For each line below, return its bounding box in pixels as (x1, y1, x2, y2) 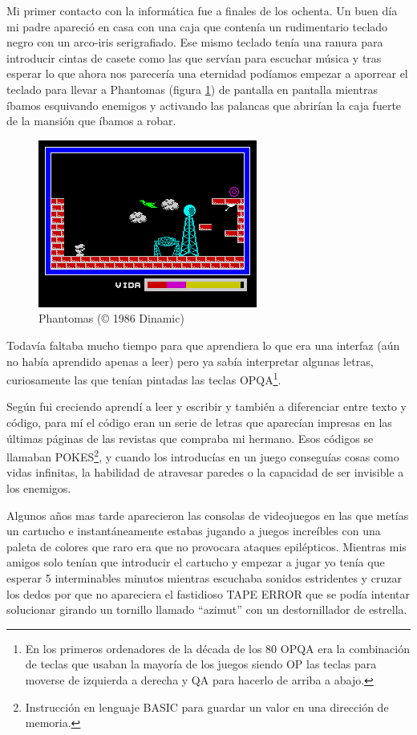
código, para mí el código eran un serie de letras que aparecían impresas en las (6, 413, 392, 430)
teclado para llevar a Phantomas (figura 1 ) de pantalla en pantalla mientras (6, 80, 378, 97)
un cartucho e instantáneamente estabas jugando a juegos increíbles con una (6, 522, 381, 539)
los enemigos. (6, 480, 71, 496)
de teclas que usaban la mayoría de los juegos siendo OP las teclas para (25, 656, 377, 672)
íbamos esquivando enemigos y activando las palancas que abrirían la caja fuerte (6, 96, 402, 113)
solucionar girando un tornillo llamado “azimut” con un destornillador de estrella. (6, 601, 407, 618)
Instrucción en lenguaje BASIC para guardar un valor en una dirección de (25, 698, 389, 715)
